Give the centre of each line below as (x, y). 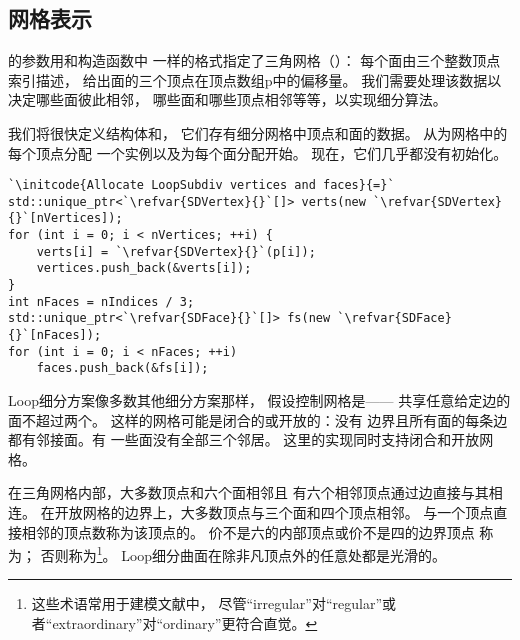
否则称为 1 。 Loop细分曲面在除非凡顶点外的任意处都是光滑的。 (243, 553)
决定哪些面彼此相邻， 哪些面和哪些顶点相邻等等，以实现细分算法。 (227, 99)
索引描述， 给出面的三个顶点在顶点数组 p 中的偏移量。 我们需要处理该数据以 (255, 79)
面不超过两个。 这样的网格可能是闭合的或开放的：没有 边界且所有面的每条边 (258, 419)
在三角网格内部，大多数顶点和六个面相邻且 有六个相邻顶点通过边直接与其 (248, 492)
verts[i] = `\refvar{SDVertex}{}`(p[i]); (176, 251)
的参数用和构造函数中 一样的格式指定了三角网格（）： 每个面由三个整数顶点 (254, 60)
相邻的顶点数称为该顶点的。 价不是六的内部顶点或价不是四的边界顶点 (248, 531)
